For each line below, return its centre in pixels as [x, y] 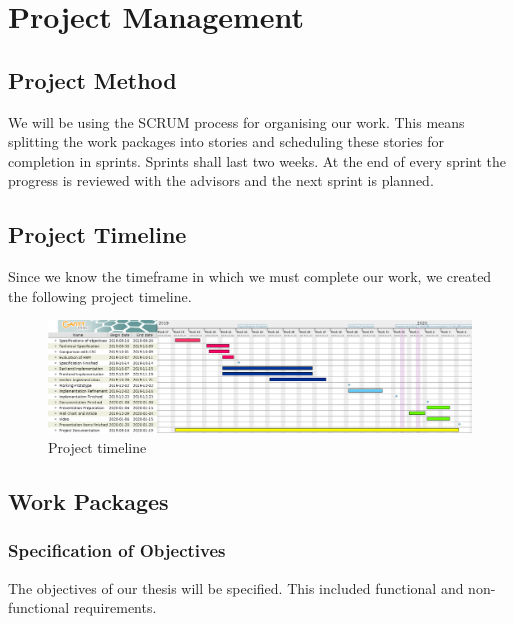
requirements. [115, 607]
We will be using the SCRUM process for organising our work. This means [236, 121]
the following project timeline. [100, 295]
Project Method [92, 79]
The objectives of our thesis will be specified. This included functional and [236, 587]
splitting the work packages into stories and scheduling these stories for [226, 141]
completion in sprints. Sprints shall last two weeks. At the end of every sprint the [257, 160]
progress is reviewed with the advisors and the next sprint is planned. [221, 180]
